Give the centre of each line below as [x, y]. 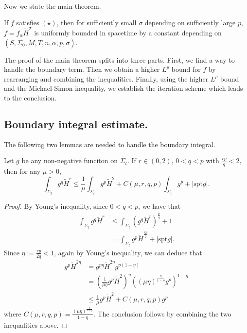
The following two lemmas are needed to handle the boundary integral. [110, 144]
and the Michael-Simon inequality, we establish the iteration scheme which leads [123, 88]
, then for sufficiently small [97, 22]
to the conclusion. [30, 97]
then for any [22, 171]
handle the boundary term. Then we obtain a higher [82, 69]
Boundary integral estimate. [76, 124]
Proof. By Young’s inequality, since [56, 206]
